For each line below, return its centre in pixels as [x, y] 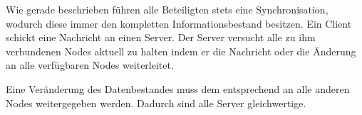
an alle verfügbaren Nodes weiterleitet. [90, 65]
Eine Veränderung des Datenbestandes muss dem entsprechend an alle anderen [178, 88]
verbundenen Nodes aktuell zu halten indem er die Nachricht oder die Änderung [181, 51]
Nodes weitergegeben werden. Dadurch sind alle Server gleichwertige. [156, 103]
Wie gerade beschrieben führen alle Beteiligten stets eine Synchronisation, [167, 9]
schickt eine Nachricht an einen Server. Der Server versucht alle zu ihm [161, 37]
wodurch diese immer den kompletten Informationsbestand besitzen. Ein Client [179, 23]
